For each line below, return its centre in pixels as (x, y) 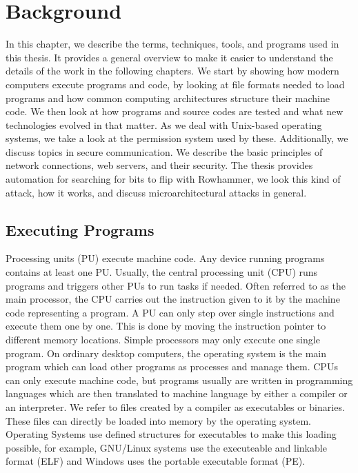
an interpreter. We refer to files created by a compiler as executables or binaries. (175, 406)
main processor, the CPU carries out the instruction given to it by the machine (173, 299)
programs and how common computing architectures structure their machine (168, 98)
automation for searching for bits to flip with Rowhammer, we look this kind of (173, 179)
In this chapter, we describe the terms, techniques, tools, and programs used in (172, 44)
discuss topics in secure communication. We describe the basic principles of (164, 151)
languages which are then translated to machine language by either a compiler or (177, 393)
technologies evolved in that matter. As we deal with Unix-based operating (164, 124)
